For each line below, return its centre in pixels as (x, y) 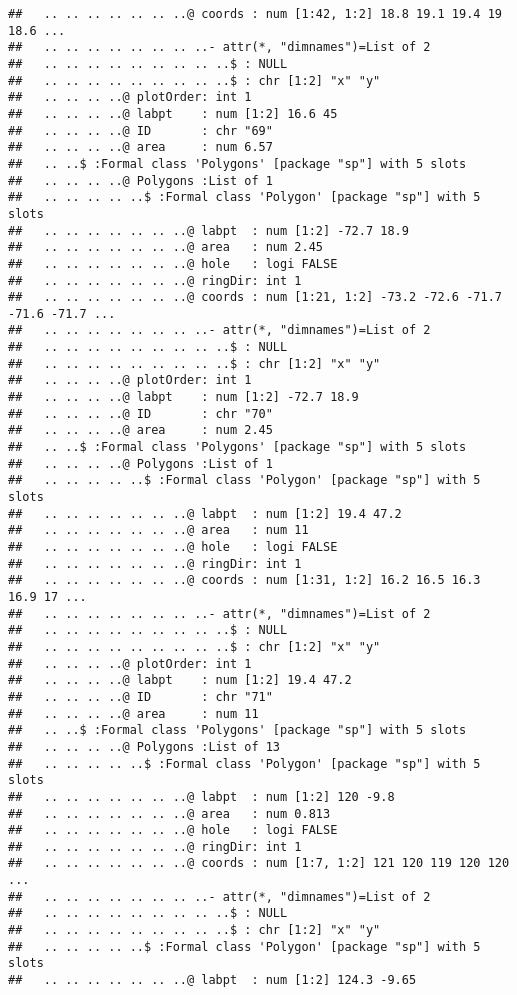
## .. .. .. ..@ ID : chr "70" (140, 413)
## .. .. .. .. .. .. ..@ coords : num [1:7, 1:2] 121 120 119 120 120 (259, 863)
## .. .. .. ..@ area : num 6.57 (140, 147)
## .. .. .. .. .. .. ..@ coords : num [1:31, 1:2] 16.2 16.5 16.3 (244, 580)
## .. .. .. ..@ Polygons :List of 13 (144, 746)
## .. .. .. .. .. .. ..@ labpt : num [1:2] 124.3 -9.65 (212, 980)
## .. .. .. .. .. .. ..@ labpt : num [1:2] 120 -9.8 (201, 796)
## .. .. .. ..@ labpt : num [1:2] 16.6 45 (173, 113)
